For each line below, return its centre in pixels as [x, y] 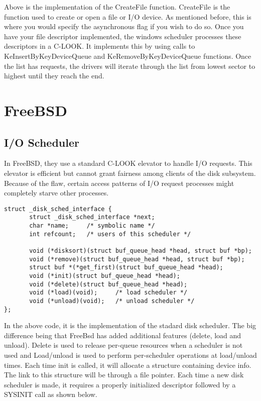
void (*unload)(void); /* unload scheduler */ [112, 301]
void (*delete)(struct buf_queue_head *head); [108, 284]
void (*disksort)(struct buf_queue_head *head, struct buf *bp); [141, 250]
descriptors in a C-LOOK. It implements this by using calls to [100, 46]
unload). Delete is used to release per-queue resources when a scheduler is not [123, 345]
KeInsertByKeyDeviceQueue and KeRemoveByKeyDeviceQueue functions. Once [128, 56]
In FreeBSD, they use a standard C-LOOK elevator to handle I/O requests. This [128, 163]
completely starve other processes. [56, 193]
